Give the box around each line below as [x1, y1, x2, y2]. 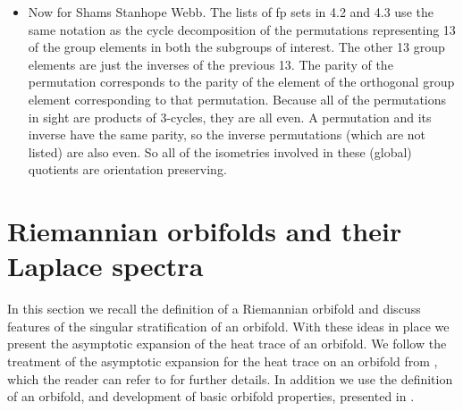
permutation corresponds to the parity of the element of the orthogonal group [28, 72, 455, 91]
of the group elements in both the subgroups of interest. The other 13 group [28, 38, 445, 56]
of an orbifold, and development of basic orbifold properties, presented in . [7, 387, 415, 406]
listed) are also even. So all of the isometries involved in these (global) [28, 142, 412, 161]
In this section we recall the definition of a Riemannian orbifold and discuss [7, 299, 421, 318]
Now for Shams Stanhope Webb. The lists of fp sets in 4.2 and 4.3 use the [28, 3, 434, 21]
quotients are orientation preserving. [28, 160, 227, 179]
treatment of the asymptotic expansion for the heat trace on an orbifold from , [7, 352, 438, 371]
